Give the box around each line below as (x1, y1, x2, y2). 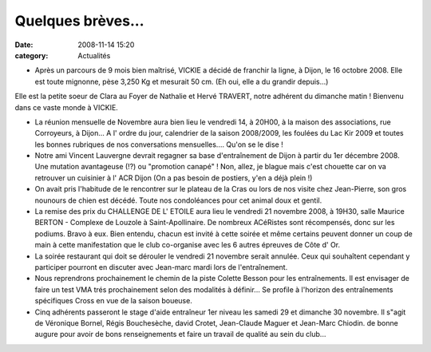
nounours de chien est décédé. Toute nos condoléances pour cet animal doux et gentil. (34, 196, 322, 205)
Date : (14, 40, 34, 49)
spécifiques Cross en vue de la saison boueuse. (34, 296, 193, 306)
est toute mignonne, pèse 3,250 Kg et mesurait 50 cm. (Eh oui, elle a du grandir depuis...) (34, 77, 329, 86)
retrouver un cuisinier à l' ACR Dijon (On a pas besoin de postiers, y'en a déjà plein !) (34, 172, 313, 183)
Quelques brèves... (14, 12, 144, 30)
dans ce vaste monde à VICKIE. (14, 102, 119, 112)
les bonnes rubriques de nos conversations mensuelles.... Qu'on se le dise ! (34, 140, 283, 149)
